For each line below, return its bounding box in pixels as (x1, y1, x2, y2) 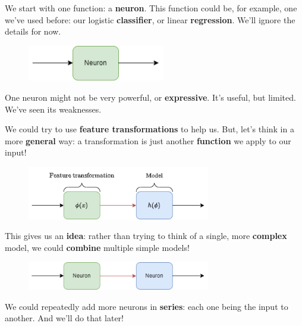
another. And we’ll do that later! (5, 312, 124, 324)
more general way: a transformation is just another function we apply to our (5, 134, 291, 147)
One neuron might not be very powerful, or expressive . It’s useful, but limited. (5, 91, 296, 103)
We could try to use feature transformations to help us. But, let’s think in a (5, 123, 294, 135)
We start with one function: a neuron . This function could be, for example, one (5, 2, 297, 14)
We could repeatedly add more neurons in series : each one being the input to (5, 300, 288, 312)
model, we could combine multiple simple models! (5, 241, 190, 253)
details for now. (5, 25, 61, 38)
